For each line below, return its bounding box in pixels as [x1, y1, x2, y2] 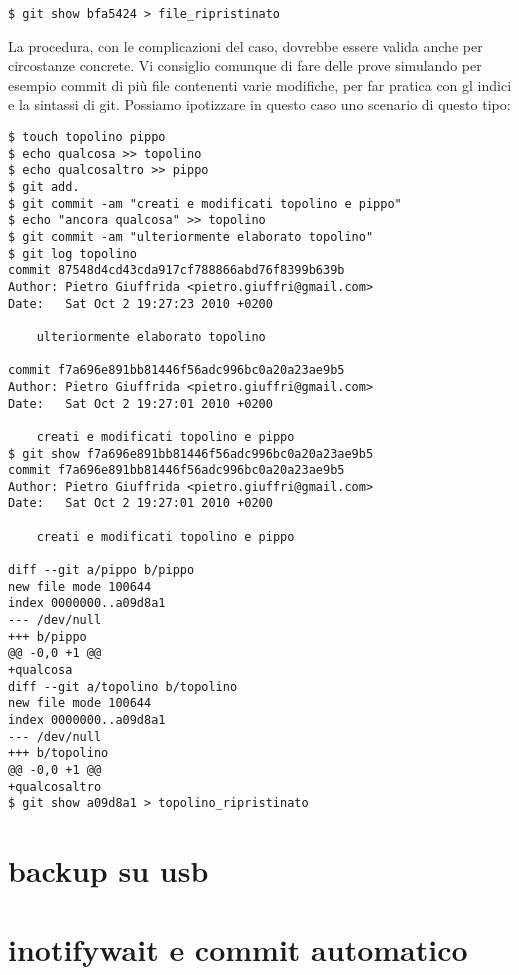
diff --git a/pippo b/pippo [8, 563, 195, 578]
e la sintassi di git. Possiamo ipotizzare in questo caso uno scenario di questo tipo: [8, 94, 511, 115]
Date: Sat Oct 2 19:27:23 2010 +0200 [8, 296, 273, 311]
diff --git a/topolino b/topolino [8, 679, 238, 694]
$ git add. [8, 180, 80, 194]
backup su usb [8, 850, 209, 891]
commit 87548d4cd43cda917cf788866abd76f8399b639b [8, 263, 345, 278]
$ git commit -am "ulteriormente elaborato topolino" [8, 229, 374, 244]
